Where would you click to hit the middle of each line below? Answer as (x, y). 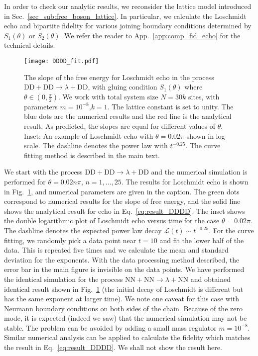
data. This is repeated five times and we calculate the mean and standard (116, 250)
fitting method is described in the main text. (92, 155)
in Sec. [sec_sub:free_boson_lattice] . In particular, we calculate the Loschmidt (125, 16)
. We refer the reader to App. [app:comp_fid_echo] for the (150, 35)
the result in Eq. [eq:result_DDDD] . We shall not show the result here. (113, 347)
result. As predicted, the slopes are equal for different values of (120, 126)
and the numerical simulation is (199, 172)
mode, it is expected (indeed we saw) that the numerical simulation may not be (126, 318)
